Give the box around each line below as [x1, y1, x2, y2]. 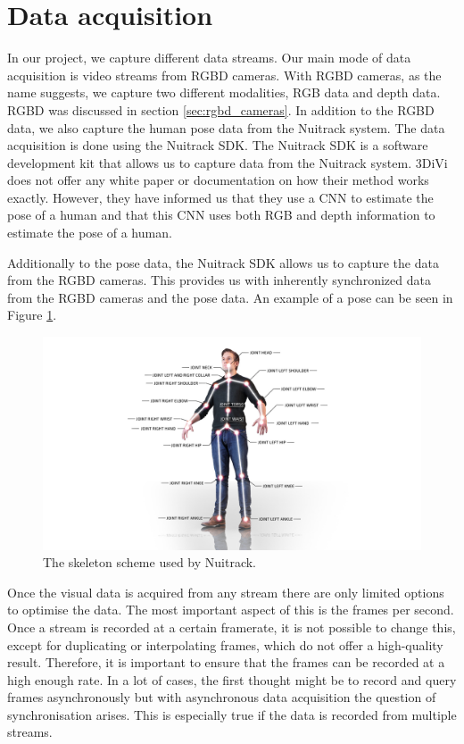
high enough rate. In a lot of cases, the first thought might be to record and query [7, 670, 457, 689]
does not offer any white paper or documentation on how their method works [7, 171, 429, 189]
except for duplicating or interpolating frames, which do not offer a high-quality [7, 635, 443, 654]
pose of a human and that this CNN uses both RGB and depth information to [7, 205, 435, 224]
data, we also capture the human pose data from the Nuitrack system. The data [7, 118, 445, 137]
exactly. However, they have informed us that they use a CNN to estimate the [7, 188, 434, 206]
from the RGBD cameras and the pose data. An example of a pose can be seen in [7, 288, 453, 306]
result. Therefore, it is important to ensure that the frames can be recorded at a [7, 653, 445, 672]
